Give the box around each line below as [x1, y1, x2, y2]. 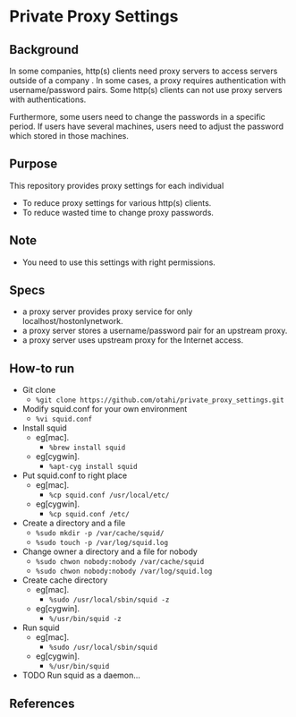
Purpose [9, 157, 58, 172]
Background [9, 42, 79, 57]
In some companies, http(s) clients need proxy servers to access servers [9, 65, 278, 76]
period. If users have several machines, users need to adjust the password [9, 121, 284, 132]
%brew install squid [48, 443, 126, 453]
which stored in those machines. [9, 131, 130, 141]
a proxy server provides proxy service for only [21, 306, 193, 317]
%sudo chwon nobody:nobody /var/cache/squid [35, 558, 205, 567]
